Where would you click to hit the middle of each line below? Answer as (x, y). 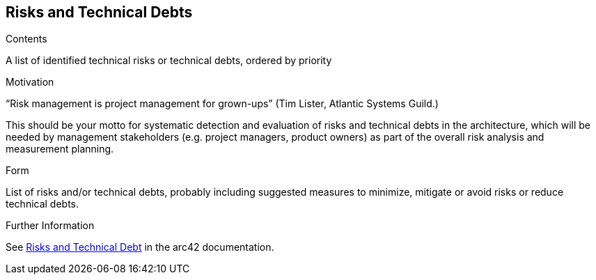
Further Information (50, 226)
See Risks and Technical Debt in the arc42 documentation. (140, 247)
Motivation (30, 82)
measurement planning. (60, 149)
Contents (26, 39)
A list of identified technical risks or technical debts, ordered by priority (169, 61)
